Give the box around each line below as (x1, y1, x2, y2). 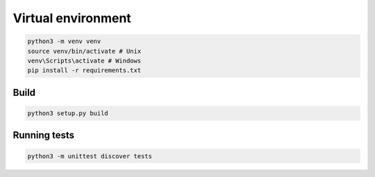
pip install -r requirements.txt (27, 67, 142, 74)
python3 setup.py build (27, 109, 109, 117)
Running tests (12, 129, 75, 142)
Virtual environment (12, 10, 131, 26)
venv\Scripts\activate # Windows (27, 56, 142, 65)
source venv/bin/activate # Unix (27, 47, 142, 55)
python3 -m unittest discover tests (27, 152, 153, 160)
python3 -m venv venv (27, 37, 101, 45)
